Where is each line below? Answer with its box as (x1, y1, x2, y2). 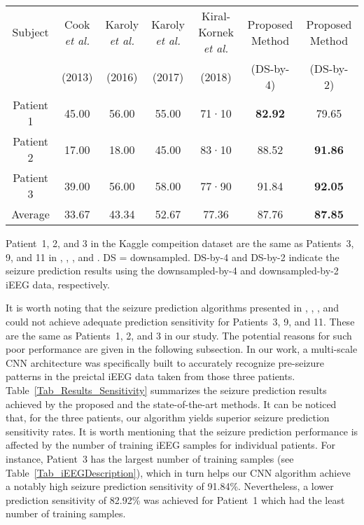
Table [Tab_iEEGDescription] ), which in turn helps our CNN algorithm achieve (6, 465, 351, 479)
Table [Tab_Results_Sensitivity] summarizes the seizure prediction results (6, 382, 327, 397)
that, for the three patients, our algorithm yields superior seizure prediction (6, 410, 330, 425)
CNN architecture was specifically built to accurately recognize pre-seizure (6, 355, 325, 370)
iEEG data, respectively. (6, 276, 110, 291)
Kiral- (202, 8, 230, 24)
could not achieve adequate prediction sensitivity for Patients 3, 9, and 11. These (6, 314, 355, 328)
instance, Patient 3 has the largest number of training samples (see (6, 451, 294, 465)
